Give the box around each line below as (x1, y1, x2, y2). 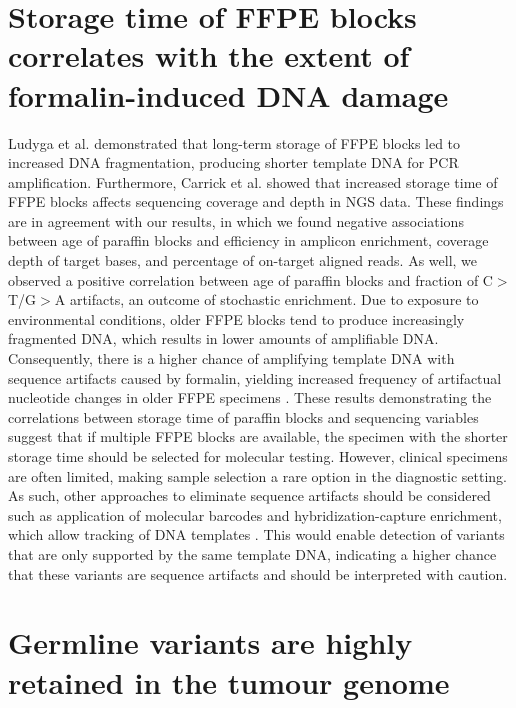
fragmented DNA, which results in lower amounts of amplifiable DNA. (8, 328, 439, 349)
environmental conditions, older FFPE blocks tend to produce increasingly (8, 308, 465, 329)
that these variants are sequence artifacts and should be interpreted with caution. (8, 563, 508, 584)
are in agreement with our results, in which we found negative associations (8, 210, 464, 231)
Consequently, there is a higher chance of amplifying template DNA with (8, 348, 455, 369)
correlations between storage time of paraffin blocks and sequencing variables (8, 406, 479, 427)
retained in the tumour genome (8, 661, 450, 702)
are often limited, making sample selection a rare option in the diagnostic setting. (8, 465, 507, 486)
